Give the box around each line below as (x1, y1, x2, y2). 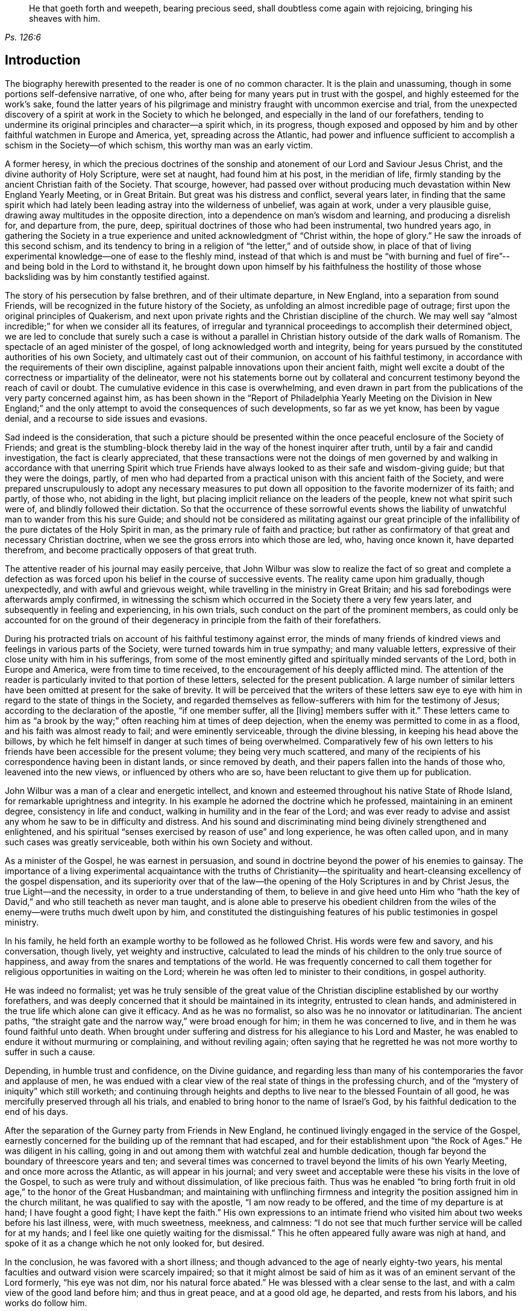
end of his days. (5, 1106, 68, 1117)
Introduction (5, 52, 81, 68)
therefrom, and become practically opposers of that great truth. (5, 544, 257, 555)
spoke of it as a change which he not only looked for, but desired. (5, 1237, 265, 1248)
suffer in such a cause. (5, 1046, 95, 1057)
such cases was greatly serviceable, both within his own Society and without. (5, 836, 313, 847)
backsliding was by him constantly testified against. (5, 271, 210, 282)
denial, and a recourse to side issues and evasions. (5, 413, 207, 424)
